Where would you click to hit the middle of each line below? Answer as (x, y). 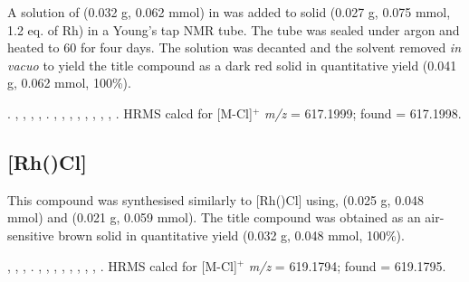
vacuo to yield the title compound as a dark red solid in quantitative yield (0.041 (232, 65)
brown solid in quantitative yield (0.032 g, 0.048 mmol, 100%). (231, 235)
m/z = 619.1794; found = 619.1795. (347, 265)
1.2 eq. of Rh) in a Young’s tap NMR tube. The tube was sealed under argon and (234, 29)
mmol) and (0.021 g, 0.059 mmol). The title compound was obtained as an (214, 217)
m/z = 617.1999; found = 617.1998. (363, 113)
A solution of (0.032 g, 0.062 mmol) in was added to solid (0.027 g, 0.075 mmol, (229, 12)
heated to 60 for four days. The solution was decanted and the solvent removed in (234, 47)
